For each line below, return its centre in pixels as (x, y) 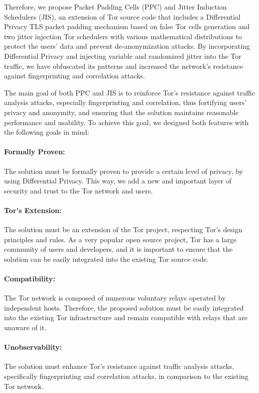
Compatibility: (30, 279)
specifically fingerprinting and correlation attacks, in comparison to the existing (126, 376)
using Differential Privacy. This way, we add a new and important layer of (118, 181)
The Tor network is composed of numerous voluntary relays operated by (115, 298)
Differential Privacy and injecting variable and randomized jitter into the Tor (123, 56)
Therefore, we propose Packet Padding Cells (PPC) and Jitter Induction (115, 7)
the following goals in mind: (47, 132)
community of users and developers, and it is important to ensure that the (118, 249)
